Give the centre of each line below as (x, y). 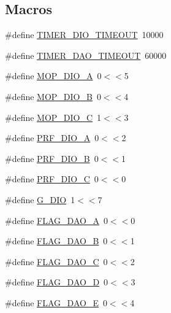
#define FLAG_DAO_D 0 (57, 282)
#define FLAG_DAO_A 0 (56, 220)
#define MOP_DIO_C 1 (53, 117)
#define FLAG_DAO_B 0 (56, 241)
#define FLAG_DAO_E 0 (56, 302)
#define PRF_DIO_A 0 (52, 138)
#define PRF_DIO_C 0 (52, 179)
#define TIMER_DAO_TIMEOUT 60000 (86, 55)
